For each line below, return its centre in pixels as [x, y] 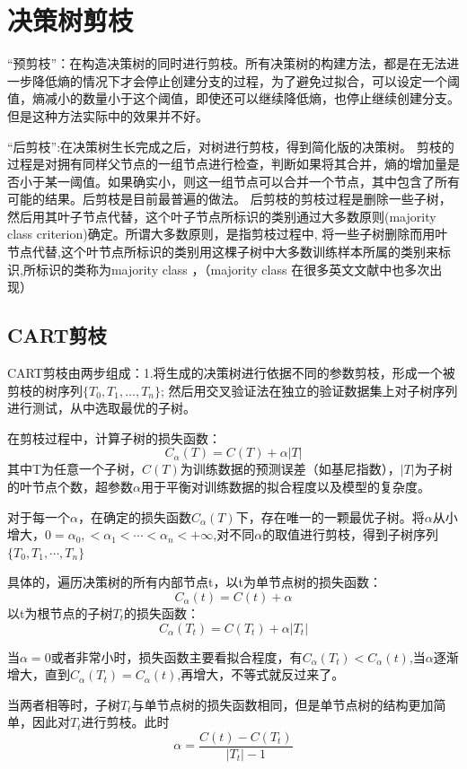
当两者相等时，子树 [64, 704]
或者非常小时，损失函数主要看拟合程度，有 [176, 656]
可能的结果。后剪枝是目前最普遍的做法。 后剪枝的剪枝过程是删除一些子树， [229, 199]
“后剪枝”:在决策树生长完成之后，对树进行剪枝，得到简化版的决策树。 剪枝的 [231, 146]
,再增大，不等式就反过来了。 [261, 674]
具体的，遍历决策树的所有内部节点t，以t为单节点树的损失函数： [194, 582]
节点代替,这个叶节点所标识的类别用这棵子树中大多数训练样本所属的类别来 [223, 252]
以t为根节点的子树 [60, 612]
